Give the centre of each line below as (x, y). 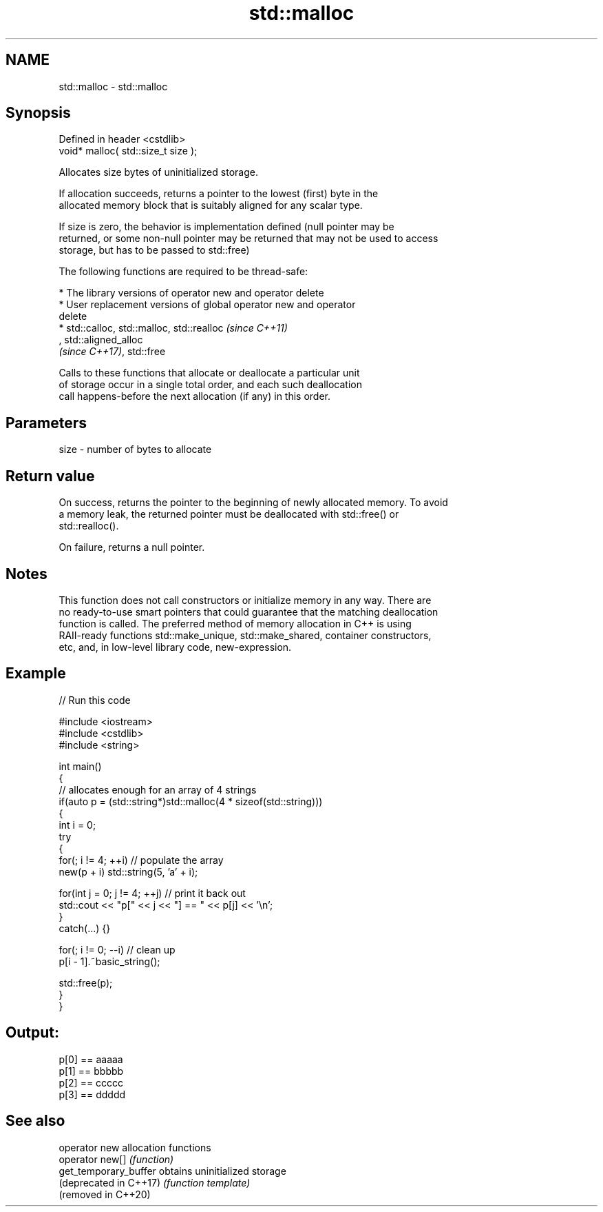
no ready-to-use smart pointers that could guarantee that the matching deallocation (248, 612)
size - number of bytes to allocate (135, 450)
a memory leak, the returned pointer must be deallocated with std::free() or (229, 514)
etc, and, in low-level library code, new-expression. (175, 647)
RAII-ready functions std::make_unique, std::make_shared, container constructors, (245, 635)
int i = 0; (77, 825)
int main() (80, 766)
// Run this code (95, 700)
